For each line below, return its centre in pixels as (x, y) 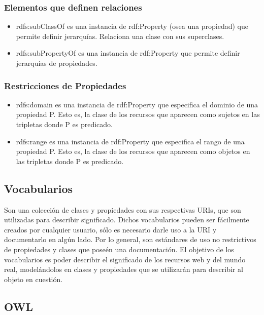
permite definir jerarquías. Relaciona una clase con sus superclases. (120, 36)
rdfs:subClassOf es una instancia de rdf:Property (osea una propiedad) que (132, 26)
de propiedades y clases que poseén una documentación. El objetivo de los (119, 249)
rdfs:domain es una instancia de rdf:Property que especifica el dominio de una (137, 104)
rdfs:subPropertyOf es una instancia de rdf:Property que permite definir (128, 53)
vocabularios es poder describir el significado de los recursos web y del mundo (125, 259)
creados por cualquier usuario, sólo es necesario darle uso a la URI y (110, 229)
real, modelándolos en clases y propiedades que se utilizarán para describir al (124, 269)
